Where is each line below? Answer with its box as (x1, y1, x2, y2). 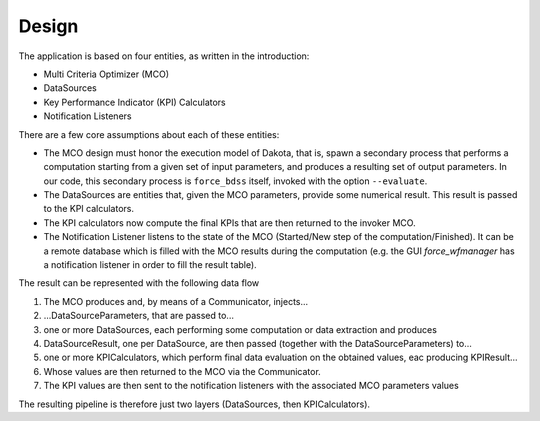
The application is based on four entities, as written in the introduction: (18, 50, 310, 62)
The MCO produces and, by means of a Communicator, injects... (43, 295, 309, 307)
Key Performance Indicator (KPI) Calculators (43, 96, 227, 108)
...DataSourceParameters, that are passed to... (43, 310, 235, 322)
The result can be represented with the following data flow (18, 277, 260, 289)
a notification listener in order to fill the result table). (43, 259, 257, 271)
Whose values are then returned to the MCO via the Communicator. (43, 365, 322, 377)
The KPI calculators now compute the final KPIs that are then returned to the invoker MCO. (43, 216, 416, 229)
